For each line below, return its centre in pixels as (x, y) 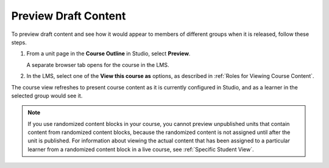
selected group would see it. (47, 96)
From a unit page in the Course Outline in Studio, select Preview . (108, 54)
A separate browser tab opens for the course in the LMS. (98, 65)
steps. (19, 42)
